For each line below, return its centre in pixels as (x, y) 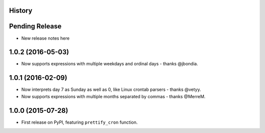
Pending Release (35, 26)
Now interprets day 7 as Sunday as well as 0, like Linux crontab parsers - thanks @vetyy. (111, 90)
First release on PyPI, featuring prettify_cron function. (79, 122)
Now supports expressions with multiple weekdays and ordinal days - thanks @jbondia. (110, 64)
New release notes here (45, 38)
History (21, 11)
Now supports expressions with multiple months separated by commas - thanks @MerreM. (113, 96)
